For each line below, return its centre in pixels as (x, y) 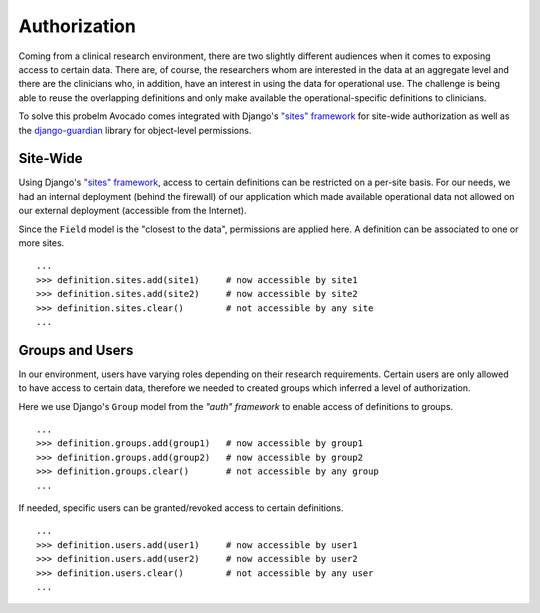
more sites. (41, 242)
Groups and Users (76, 350)
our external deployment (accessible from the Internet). (132, 211)
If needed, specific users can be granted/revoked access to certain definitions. (181, 507)
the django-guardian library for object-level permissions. (135, 130)
